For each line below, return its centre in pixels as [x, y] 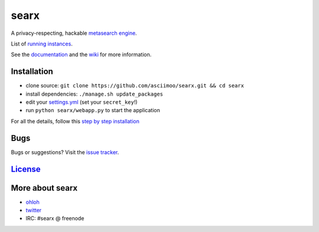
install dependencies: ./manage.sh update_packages [95, 94]
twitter [34, 210]
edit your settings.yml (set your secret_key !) [82, 102]
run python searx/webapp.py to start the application [93, 110]
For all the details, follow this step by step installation [75, 121]
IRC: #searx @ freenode [55, 218]
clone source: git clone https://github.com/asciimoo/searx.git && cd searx [135, 86]
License [26, 169]
